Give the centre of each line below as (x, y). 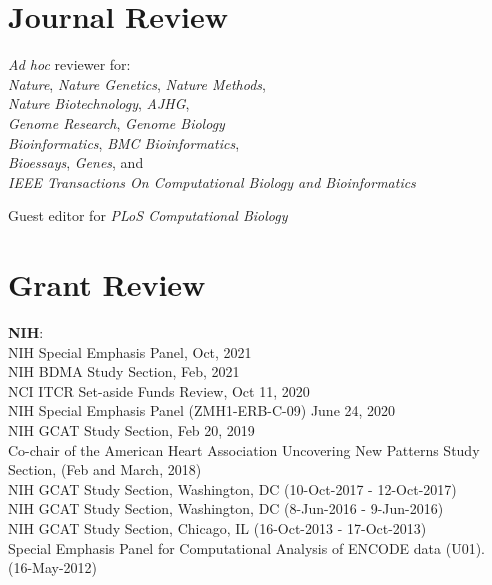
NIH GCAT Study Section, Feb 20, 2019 (131, 429)
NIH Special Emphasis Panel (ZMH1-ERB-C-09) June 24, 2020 (202, 410)
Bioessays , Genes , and (76, 162)
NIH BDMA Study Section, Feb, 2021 (124, 371)
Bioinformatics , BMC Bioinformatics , (124, 142)
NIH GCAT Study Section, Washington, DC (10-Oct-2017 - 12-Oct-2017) (232, 488)
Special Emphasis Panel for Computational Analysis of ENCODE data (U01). (246, 547)
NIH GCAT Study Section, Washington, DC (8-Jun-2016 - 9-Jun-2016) (226, 508)
